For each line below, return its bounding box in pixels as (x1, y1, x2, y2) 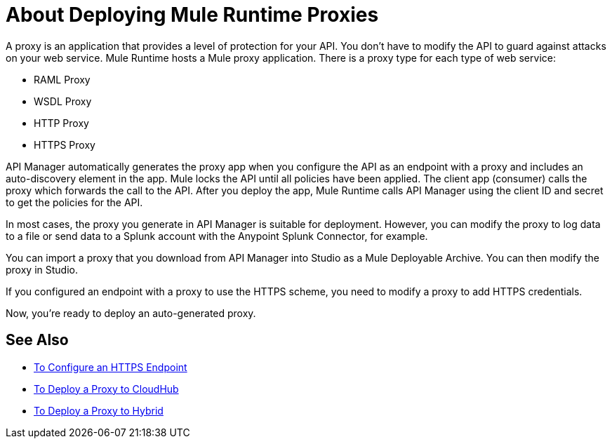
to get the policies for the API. (6, 196, 143, 208)
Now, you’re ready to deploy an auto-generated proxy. (6, 307, 256, 319)
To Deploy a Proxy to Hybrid (34, 404, 164, 417)
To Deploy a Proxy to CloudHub (34, 382, 179, 395)
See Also (6, 331, 69, 349)
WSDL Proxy (34, 95, 92, 107)
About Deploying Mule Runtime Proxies (6, 3, 379, 27)
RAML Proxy (34, 73, 91, 86)
